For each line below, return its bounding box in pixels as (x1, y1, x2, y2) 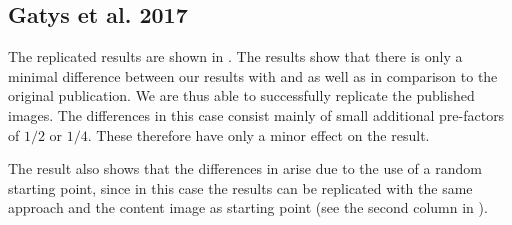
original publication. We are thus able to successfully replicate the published (8, 85, 475, 106)
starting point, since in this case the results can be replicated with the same (8, 177, 473, 198)
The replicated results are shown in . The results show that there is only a (8, 46, 463, 67)
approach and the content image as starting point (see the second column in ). (8, 197, 488, 218)
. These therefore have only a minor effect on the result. (87, 124, 430, 145)
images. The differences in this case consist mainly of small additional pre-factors (8, 104, 505, 125)
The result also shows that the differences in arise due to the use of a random (8, 158, 482, 179)
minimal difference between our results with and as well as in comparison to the (8, 65, 498, 86)
